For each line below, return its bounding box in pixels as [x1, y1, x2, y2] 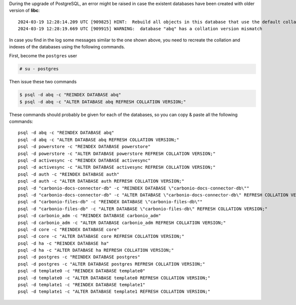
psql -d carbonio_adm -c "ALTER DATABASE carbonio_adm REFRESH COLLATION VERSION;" [18, 220, 226, 226]
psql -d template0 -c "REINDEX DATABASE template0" [18, 268, 146, 274]
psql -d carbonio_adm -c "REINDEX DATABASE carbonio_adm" [18, 213, 161, 219]
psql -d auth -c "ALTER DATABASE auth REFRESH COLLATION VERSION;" [18, 178, 185, 184]
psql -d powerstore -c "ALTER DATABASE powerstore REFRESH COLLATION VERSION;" [18, 151, 216, 156]
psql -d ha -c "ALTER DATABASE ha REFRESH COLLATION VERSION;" [18, 247, 174, 253]
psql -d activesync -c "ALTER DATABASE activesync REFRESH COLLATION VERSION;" [18, 164, 216, 170]
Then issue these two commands [9, 79, 77, 85]
